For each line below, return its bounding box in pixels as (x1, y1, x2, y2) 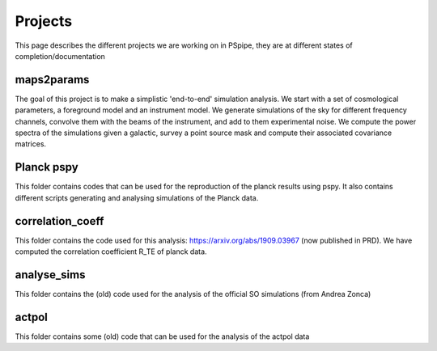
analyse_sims (15, 268, 86, 281)
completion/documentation (15, 51, 105, 61)
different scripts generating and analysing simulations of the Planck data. (15, 192, 259, 202)
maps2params (15, 73, 90, 87)
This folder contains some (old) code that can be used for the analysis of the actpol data (15, 332, 310, 341)
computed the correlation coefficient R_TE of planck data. (15, 247, 207, 256)
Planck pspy (15, 160, 78, 174)
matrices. (15, 139, 47, 149)
